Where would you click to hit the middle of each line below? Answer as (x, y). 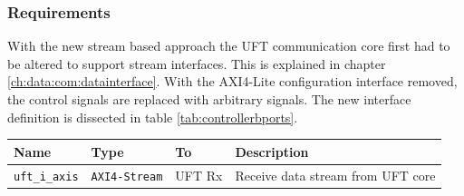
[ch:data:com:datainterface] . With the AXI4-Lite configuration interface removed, (232, 81)
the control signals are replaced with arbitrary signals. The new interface (209, 99)
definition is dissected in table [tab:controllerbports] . (153, 117)
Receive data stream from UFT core (335, 175)
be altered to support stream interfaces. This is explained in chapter (197, 63)
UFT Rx (199, 175)
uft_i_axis (46, 176)
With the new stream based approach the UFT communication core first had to (229, 46)
